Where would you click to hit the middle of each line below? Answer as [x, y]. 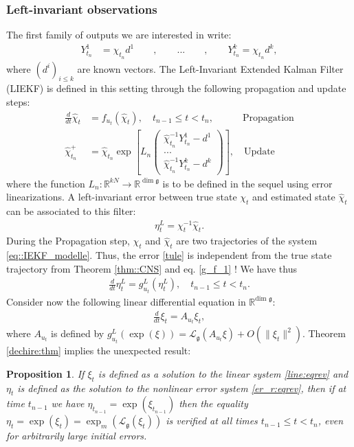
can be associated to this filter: [71, 210]
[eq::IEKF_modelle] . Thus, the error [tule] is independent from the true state [169, 255]
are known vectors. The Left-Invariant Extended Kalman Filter [210, 68]
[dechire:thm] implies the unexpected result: [99, 351]
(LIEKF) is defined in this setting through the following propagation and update [176, 88]
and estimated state [294, 197]
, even [331, 421]
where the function [46, 183]
